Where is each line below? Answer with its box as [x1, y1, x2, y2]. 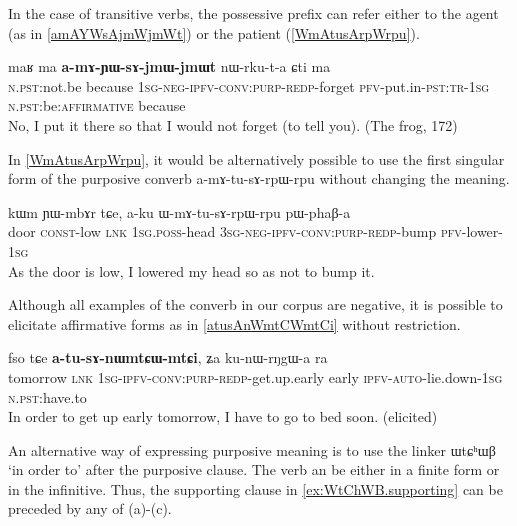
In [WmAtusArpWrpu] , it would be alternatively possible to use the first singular [8, 148, 505, 169]
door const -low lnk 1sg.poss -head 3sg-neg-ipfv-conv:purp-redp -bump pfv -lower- [8, 221, 503, 242]
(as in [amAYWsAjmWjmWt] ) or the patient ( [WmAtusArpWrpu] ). [8, 22, 420, 43]
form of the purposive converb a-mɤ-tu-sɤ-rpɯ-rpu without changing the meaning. [8, 168, 510, 189]
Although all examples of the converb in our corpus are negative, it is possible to [8, 294, 503, 315]
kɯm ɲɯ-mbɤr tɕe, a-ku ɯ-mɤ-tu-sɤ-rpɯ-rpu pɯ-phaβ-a [8, 201, 351, 222]
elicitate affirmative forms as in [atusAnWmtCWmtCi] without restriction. [8, 313, 461, 334]
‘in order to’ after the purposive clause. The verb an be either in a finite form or [8, 459, 500, 480]
